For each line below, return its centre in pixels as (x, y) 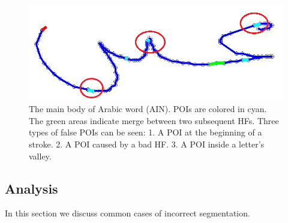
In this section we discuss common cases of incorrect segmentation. (127, 213)
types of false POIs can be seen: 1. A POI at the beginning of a (145, 132)
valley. (40, 156)
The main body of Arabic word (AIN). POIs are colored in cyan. (148, 109)
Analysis (31, 188)
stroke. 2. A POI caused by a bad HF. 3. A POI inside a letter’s (147, 144)
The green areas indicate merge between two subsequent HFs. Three (154, 120)
